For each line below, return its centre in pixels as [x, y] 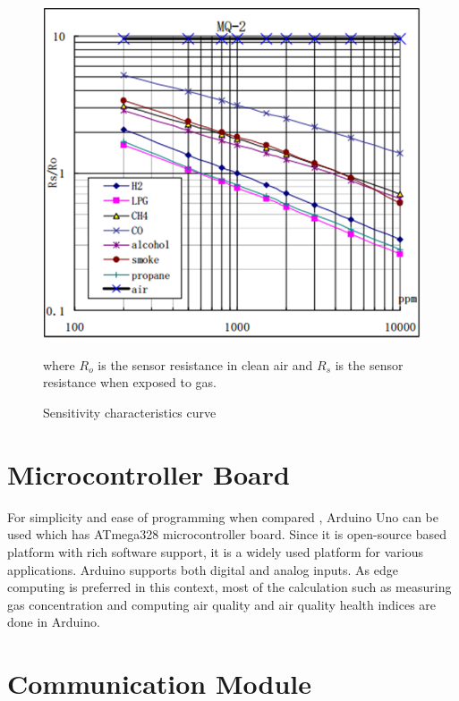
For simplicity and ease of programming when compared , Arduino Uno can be [223, 516]
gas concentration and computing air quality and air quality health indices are [222, 604]
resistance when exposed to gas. [130, 382]
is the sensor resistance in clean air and [205, 364]
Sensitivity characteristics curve [130, 413]
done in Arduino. [54, 622]
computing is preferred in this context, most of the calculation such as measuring [229, 587]
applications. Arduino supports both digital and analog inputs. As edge [203, 569]
